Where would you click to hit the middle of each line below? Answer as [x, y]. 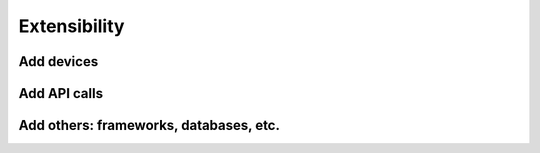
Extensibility [71, 26]
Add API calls [61, 93]
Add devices [58, 61]
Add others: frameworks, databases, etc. [149, 125]
